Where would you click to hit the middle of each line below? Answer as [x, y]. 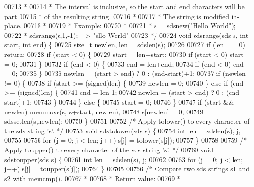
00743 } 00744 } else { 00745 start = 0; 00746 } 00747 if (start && [134, 102]
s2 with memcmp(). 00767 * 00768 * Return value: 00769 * [92, 178]
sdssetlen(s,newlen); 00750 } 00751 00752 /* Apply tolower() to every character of [127, 121]
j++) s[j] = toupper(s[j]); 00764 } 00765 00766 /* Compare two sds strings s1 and [127, 169]
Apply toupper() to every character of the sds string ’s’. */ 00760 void [109, 149]
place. [13, 26]
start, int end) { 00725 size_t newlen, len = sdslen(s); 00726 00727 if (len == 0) [125, 45]
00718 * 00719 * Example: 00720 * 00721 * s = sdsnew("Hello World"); [130, 26]
